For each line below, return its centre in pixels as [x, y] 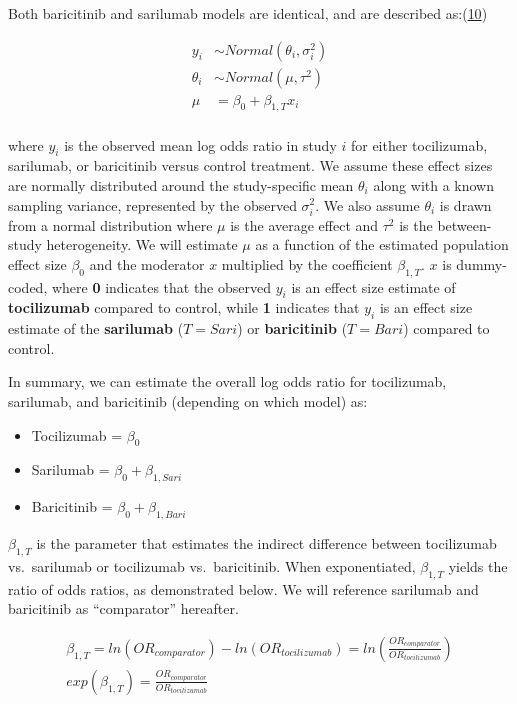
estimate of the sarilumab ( [96, 328]
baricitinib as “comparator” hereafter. [123, 608]
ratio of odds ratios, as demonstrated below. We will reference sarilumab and [243, 588]
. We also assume [367, 204]
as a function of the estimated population [382, 244]
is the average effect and [304, 224]
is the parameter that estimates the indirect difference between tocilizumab [266, 543]
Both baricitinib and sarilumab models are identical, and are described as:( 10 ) [248, 13]
